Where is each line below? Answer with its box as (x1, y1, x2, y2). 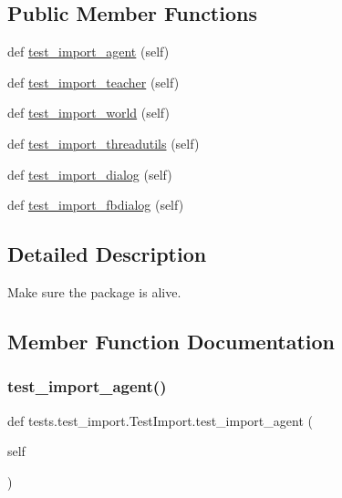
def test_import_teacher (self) (7, 72, 180, 91)
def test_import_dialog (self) (7, 164, 172, 183)
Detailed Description (7, 240, 207, 268)
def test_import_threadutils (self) (7, 133, 200, 152)
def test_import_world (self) (7, 103, 170, 122)
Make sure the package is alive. (7, 282, 181, 301)
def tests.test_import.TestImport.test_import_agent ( (7, 410, 313, 430)
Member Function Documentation (7, 327, 336, 355)
